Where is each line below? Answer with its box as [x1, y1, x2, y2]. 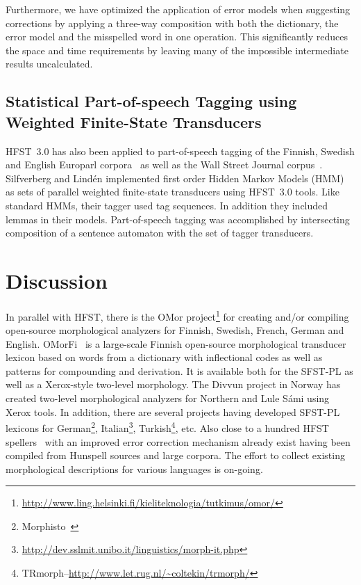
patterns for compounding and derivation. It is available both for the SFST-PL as [6, 363, 353, 378]
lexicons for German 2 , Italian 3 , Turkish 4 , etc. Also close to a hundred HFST [6, 419, 329, 435]
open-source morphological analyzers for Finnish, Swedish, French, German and [6, 323, 344, 337]
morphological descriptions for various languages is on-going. [6, 461, 263, 476]
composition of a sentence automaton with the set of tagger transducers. [6, 225, 314, 240]
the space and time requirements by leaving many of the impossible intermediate [6, 42, 349, 57]
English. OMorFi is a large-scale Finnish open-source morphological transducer [6, 336, 346, 351]
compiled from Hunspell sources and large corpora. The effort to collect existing [6, 448, 345, 463]
